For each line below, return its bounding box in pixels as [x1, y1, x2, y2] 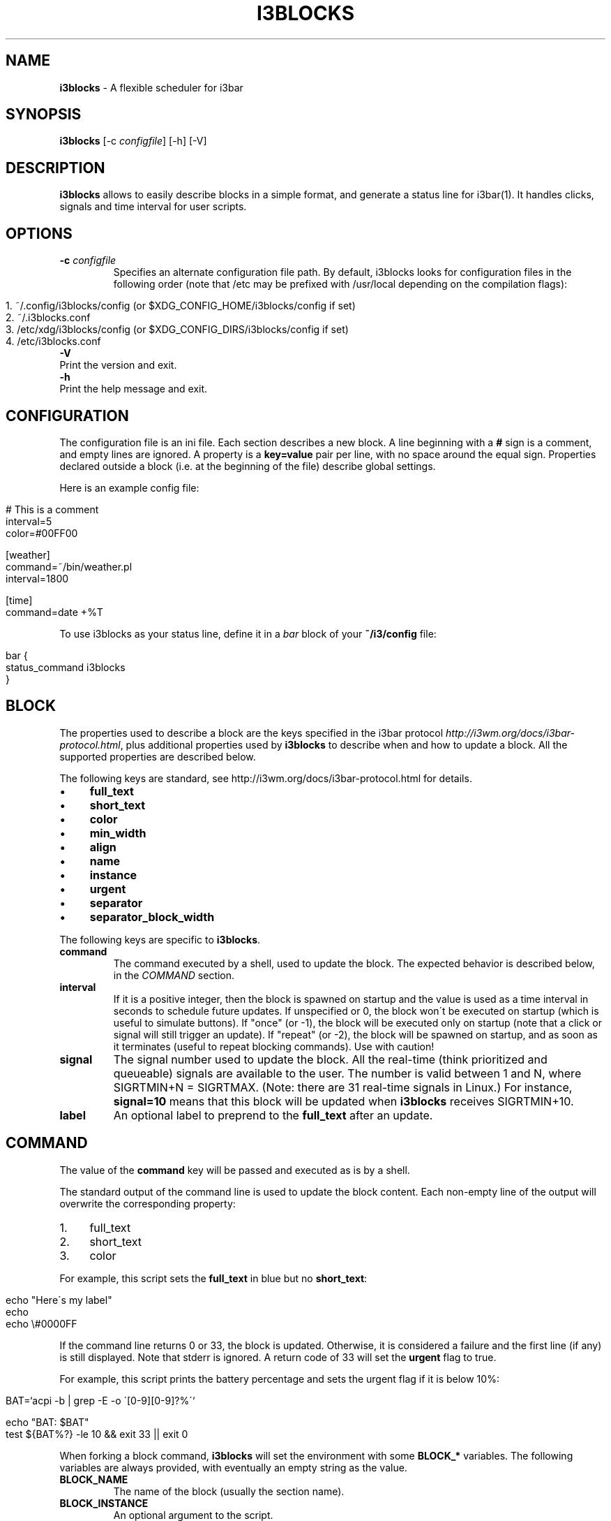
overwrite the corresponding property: [59, 1197, 236, 1210]
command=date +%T [6, 605, 103, 618]
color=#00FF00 [6, 527, 78, 539]
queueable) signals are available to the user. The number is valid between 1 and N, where [113, 1066, 582, 1080]
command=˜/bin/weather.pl [6, 560, 133, 573]
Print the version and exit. [59, 359, 177, 372]
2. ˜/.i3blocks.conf [6, 311, 91, 324]
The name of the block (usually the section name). [113, 1485, 345, 1497]
